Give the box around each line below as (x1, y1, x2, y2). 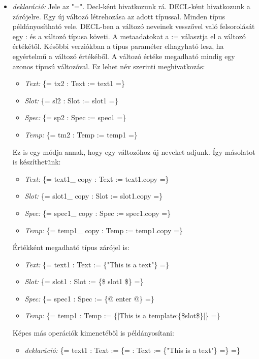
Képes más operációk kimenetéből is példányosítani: (12, 327, 174, 338)
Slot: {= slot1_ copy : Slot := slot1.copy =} (24, 190, 163, 201)
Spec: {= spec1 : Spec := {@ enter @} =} (24, 293, 154, 303)
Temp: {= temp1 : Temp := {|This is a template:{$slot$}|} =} (24, 310, 220, 321)
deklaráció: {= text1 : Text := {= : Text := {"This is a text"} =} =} (24, 344, 240, 355)
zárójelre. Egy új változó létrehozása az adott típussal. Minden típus (12, 11, 225, 21)
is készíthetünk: (12, 156, 61, 167)
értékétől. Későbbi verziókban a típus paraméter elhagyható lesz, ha (12, 41, 224, 51)
